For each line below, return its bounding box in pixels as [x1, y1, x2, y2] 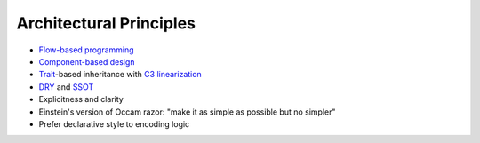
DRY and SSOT [38, 81, 94, 92]
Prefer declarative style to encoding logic [38, 118, 190, 129]
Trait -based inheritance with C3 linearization [38, 69, 202, 80]
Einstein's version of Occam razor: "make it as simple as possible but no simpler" [38, 107, 337, 117]
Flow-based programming [38, 44, 134, 55]
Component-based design [38, 56, 135, 67]
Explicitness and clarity [38, 94, 124, 105]
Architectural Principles [16, 13, 196, 33]
